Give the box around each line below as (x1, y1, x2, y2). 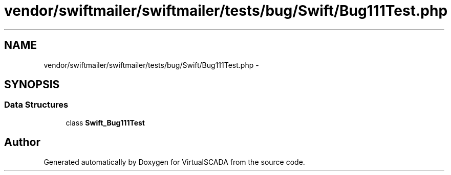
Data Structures (4, 99, 69, 110)
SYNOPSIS (4, 78, 60, 91)
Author (4, 136, 40, 149)
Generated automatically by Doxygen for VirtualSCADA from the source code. (44, 157, 305, 166)
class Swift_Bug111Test (66, 118, 145, 127)
